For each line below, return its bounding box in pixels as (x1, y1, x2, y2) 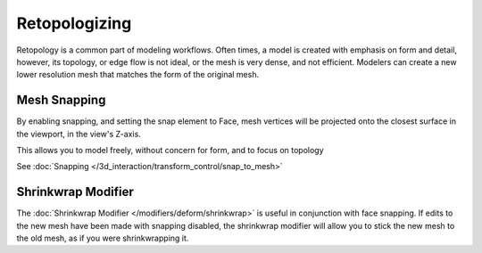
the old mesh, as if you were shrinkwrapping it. (16, 233, 189, 244)
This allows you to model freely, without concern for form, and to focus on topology (16, 145, 325, 156)
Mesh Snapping (16, 93, 106, 108)
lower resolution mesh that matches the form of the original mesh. (16, 69, 259, 80)
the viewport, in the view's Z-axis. (16, 128, 142, 139)
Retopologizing (16, 13, 132, 33)
